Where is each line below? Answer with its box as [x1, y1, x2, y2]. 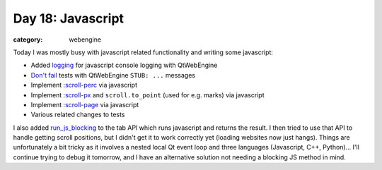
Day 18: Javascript [13, 11, 124, 26]
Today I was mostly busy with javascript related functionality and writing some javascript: [13, 48, 274, 56]
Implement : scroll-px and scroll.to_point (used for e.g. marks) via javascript [30, 90, 265, 99]
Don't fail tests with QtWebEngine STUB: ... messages [30, 71, 196, 79]
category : [13, 35, 43, 44]
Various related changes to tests [30, 110, 125, 119]
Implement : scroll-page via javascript [30, 100, 139, 109]
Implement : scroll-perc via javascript [30, 81, 138, 90]
